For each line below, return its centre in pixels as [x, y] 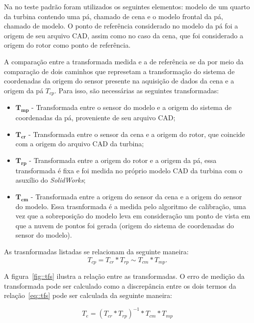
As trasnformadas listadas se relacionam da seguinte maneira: [96, 251]
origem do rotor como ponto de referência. [67, 45]
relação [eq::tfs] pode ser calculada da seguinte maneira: [88, 295]
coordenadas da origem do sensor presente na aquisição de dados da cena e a [119, 81]
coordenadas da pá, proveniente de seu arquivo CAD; [95, 117]
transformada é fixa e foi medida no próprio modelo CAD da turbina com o [129, 170]
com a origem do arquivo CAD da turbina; [80, 144]
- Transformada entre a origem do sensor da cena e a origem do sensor [136, 196]
